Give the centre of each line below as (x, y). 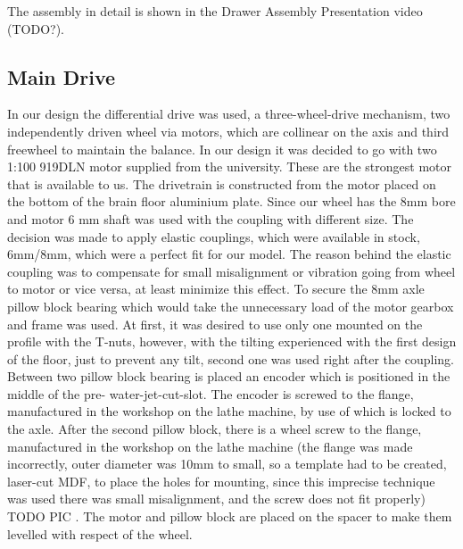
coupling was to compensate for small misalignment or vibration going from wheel (231, 271)
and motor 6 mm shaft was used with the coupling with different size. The (211, 218)
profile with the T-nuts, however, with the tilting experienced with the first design (232, 341)
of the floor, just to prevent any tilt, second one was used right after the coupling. (231, 358)
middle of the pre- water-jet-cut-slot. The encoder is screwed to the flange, (211, 393)
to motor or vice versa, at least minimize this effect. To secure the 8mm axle (216, 289)
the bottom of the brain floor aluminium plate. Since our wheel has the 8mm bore (231, 201)
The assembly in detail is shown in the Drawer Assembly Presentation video (215, 11)
